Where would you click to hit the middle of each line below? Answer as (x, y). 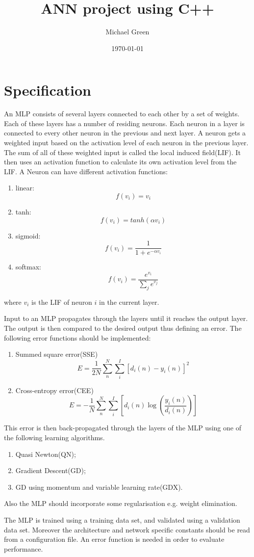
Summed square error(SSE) (57, 354)
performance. (24, 548)
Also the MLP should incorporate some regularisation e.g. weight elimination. (121, 503)
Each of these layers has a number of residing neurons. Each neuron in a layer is (124, 123)
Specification (48, 90)
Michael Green (127, 32)
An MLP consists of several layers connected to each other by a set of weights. (122, 114)
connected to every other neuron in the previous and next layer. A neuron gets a (125, 133)
